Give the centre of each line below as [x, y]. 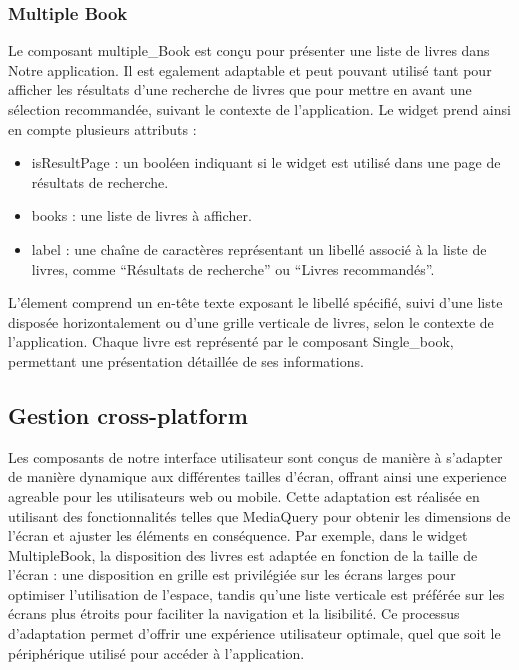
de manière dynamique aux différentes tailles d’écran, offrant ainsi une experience [257, 476]
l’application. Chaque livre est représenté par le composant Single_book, [231, 341]
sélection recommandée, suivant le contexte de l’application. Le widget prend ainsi [259, 109]
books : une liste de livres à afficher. [141, 215]
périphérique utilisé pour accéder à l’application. [156, 652]
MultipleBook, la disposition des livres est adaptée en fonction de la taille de [243, 554]
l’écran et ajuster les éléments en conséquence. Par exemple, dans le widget [238, 535]
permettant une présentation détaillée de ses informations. [186, 360]
